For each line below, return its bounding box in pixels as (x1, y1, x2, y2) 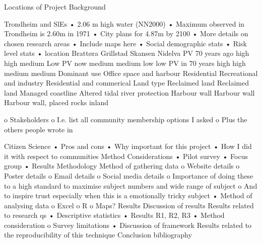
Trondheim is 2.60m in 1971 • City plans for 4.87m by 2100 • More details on (4, 28, 248, 39)
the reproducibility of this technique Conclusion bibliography (4, 229, 192, 240)
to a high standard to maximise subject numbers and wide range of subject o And (4, 180, 257, 191)
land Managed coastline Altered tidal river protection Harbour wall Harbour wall (4, 87, 255, 98)
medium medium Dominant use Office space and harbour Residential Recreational (4, 67, 258, 78)
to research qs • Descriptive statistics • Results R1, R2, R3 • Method (4, 210, 225, 220)
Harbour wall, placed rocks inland (4, 97, 109, 108)
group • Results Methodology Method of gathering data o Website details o (4, 160, 240, 171)
